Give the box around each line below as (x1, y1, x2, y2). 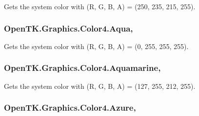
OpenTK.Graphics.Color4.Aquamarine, (4, 62, 161, 74)
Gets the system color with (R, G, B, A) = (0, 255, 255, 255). (4, 41, 189, 51)
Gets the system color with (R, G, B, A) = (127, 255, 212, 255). (4, 81, 196, 91)
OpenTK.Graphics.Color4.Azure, (4, 101, 136, 114)
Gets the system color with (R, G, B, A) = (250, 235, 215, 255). (4, 1, 196, 11)
